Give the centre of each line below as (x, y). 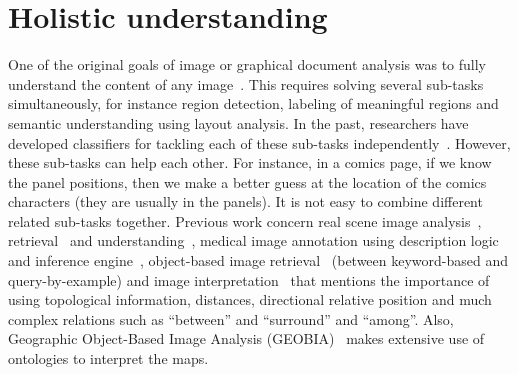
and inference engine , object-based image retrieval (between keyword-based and (258, 260)
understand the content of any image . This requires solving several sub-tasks (246, 83)
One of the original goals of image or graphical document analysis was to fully (247, 64)
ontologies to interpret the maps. (108, 358)
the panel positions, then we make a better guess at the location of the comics (247, 181)
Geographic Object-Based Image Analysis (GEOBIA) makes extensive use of (246, 338)
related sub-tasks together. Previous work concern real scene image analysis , (245, 220)
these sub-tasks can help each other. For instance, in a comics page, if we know (250, 162)
